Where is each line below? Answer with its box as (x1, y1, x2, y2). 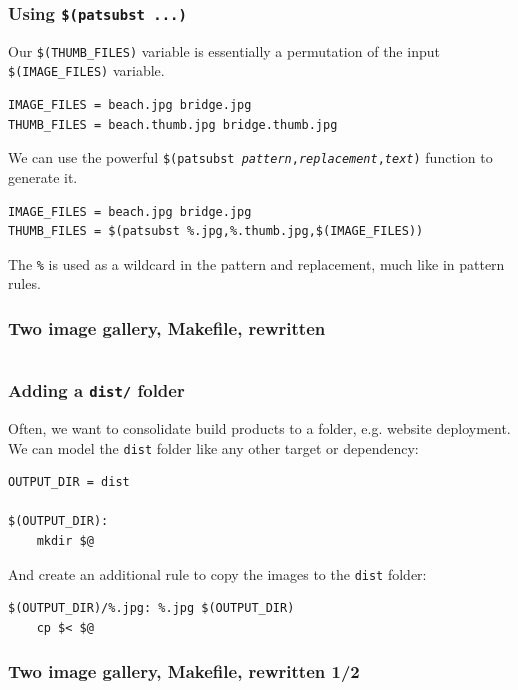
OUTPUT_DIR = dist (8, 475, 130, 490)
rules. (8, 273, 41, 294)
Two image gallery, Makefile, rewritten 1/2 (8, 659, 360, 684)
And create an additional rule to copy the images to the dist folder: (8, 563, 427, 584)
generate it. (8, 166, 78, 187)
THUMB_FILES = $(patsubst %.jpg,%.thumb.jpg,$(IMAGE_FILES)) (8, 224, 424, 239)
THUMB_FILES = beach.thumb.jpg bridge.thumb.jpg (8, 117, 338, 132)
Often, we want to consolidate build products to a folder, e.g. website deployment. (8, 417, 511, 438)
